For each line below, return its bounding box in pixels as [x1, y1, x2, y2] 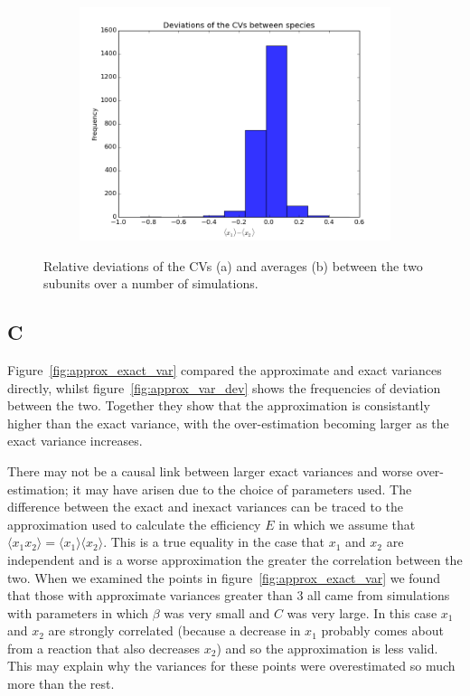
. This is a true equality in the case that [103, 532, 325, 551]
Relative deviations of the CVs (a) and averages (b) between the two [43, 256, 423, 275]
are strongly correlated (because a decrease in [48, 621, 301, 640]
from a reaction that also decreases [7, 638, 201, 657]
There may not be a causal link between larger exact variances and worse [7, 461, 413, 480]
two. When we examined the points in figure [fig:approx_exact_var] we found [7, 568, 440, 587]
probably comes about [321, 621, 444, 640]
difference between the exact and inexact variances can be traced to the [7, 497, 404, 516]
